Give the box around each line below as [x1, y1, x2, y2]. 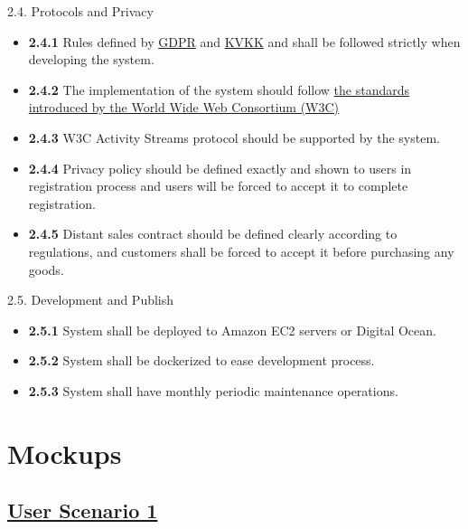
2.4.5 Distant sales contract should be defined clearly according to [28, 224, 398, 243]
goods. [28, 260, 64, 279]
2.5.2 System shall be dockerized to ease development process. [28, 351, 375, 370]
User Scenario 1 [7, 496, 158, 524]
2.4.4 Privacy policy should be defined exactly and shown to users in [28, 158, 412, 177]
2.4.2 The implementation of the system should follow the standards [28, 80, 410, 99]
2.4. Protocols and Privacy [7, 2, 154, 20]
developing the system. [28, 50, 154, 69]
